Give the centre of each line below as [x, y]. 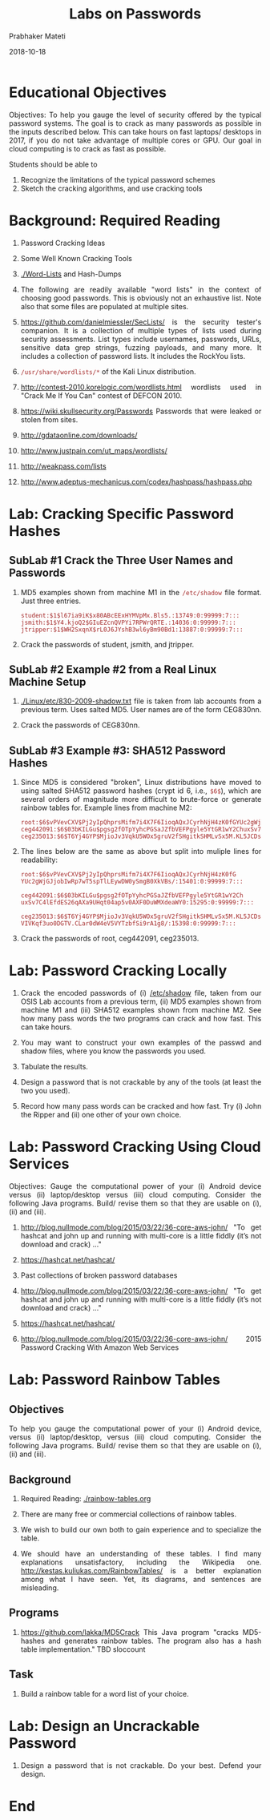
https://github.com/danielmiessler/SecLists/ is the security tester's [141, 322]
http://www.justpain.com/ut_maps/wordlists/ [94, 450]
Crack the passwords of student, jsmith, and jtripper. [107, 644]
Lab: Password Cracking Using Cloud [135, 1147]
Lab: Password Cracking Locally [118, 971]
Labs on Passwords [135, 14]
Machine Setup [48, 682]
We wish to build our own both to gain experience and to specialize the [141, 1529]
